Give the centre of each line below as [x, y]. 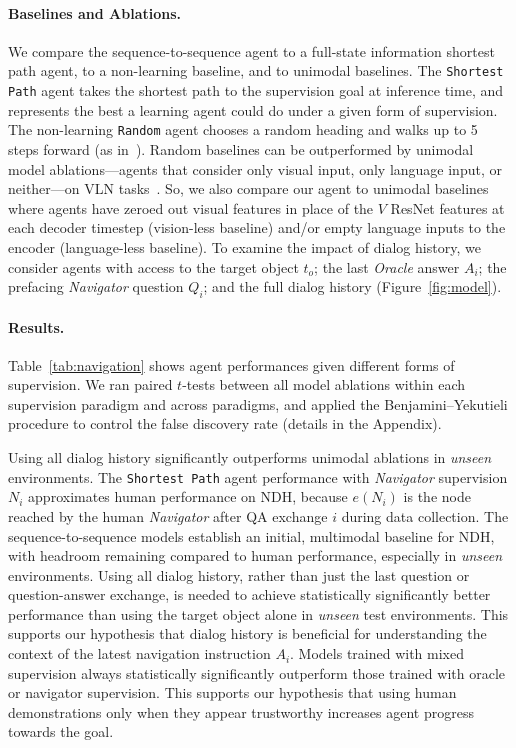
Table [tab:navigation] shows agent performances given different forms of [231, 364]
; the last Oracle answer [387, 266]
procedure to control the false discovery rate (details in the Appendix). [225, 423]
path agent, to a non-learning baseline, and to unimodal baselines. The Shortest [256, 70]
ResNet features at [447, 207]
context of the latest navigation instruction [139, 653]
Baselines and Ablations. [95, 12]
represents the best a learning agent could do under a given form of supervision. [253, 109]
